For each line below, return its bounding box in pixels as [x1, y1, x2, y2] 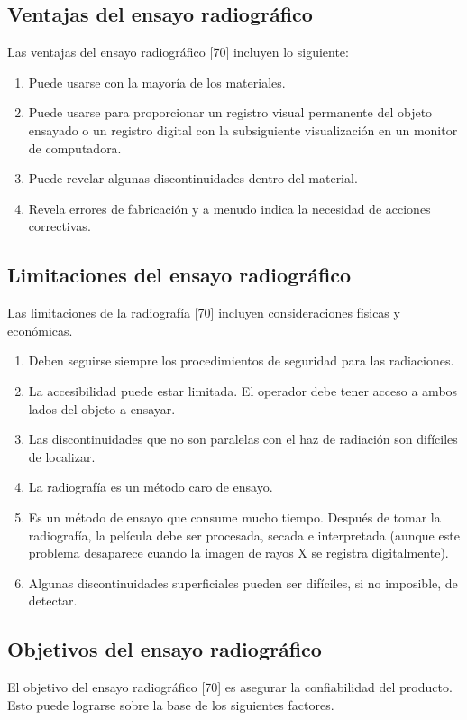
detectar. [28, 591, 78, 610]
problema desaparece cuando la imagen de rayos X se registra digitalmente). [28, 543, 449, 562]
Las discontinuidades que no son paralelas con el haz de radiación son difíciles [28, 429, 458, 448]
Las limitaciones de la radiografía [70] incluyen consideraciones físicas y [7, 303, 400, 322]
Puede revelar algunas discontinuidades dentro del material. [28, 169, 358, 188]
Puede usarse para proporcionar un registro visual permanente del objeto [28, 103, 433, 122]
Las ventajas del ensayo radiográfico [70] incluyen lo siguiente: [7, 42, 349, 61]
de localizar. [28, 447, 96, 466]
